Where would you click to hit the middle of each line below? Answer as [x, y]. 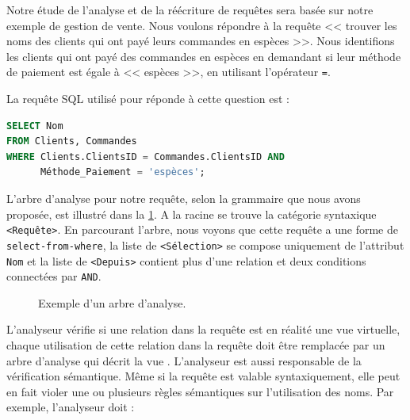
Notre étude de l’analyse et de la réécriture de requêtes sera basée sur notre [190, 10]
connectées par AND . [54, 276]
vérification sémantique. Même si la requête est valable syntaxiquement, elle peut [203, 376]
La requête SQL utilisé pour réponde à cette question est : [148, 99]
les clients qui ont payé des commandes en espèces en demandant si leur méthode [204, 56]
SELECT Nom [35, 126]
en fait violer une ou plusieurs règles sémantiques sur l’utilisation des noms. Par [200, 391]
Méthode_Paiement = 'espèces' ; [123, 172]
